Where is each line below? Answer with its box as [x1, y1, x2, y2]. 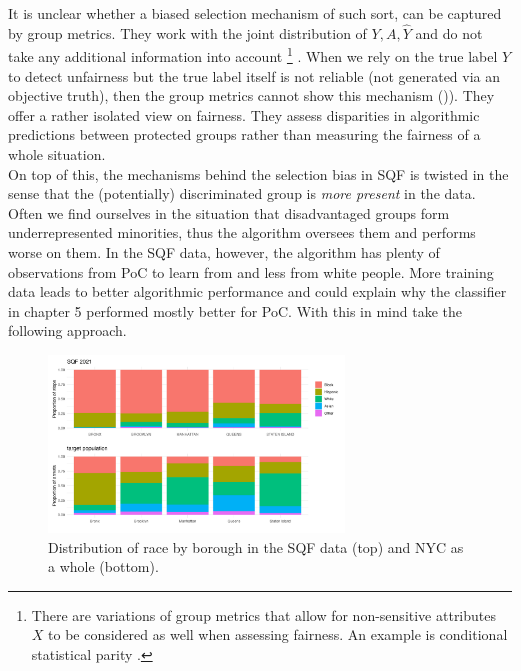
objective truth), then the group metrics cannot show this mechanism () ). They [8, 85, 495, 106]
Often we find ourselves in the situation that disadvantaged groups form [8, 202, 450, 223]
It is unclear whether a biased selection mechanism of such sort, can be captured [8, 3, 502, 23]
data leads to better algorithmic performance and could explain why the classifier [8, 281, 507, 302]
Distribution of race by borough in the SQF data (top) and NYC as [48, 536, 464, 557]
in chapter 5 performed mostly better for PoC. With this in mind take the [8, 300, 463, 321]
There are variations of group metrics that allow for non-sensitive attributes [31, 604, 497, 625]
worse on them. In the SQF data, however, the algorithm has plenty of [8, 242, 440, 262]
